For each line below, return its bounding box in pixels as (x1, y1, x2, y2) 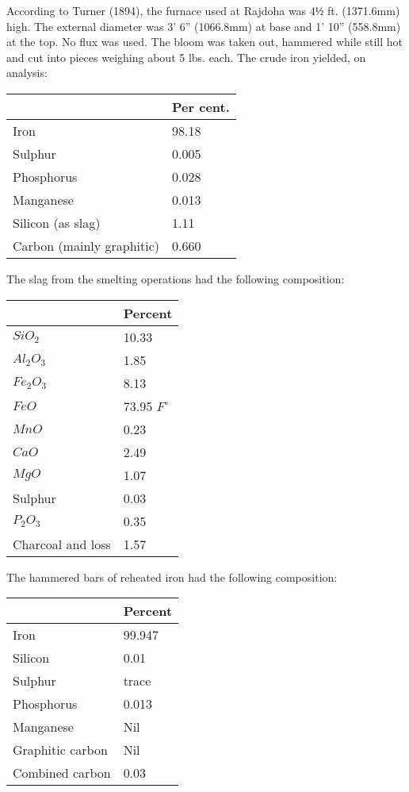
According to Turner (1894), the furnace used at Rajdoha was (6, 2, 307, 18)
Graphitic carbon (13, 740, 108, 759)
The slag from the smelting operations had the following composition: (6, 270, 345, 286)
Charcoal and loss (13, 534, 111, 553)
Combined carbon (13, 763, 111, 782)
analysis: (6, 64, 48, 81)
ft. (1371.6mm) (327, 2, 400, 18)
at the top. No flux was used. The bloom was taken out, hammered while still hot (6, 33, 403, 50)
